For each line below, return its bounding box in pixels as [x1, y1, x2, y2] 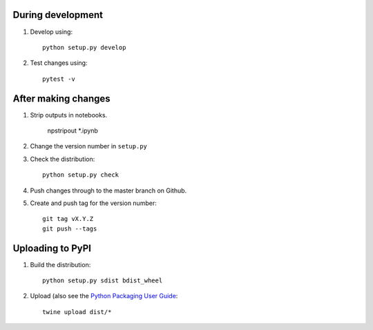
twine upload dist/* [42, 308, 112, 316]
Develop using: [30, 28, 73, 36]
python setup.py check [42, 171, 119, 179]
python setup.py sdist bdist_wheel [42, 277, 163, 284]
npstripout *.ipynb [47, 126, 98, 135]
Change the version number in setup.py [30, 142, 148, 151]
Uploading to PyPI [12, 242, 91, 254]
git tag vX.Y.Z [42, 215, 94, 223]
